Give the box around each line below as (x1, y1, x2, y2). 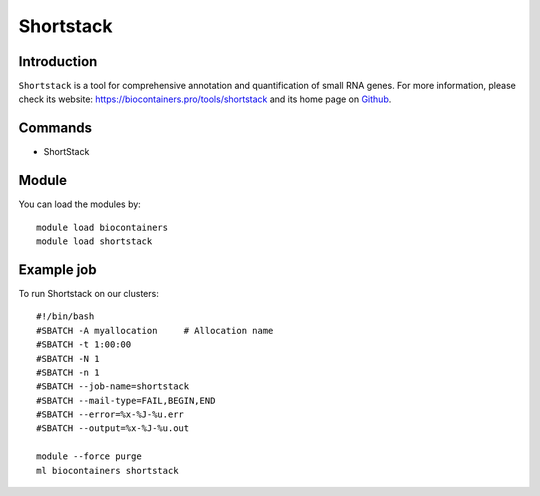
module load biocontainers (36, 221, 169, 233)
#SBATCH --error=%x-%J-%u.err (36, 409, 185, 420)
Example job (18, 261, 97, 278)
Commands (18, 120, 93, 137)
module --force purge (36, 451, 142, 462)
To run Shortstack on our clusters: (18, 287, 159, 299)
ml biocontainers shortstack (36, 465, 179, 476)
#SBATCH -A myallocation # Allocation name (36, 325, 274, 336)
